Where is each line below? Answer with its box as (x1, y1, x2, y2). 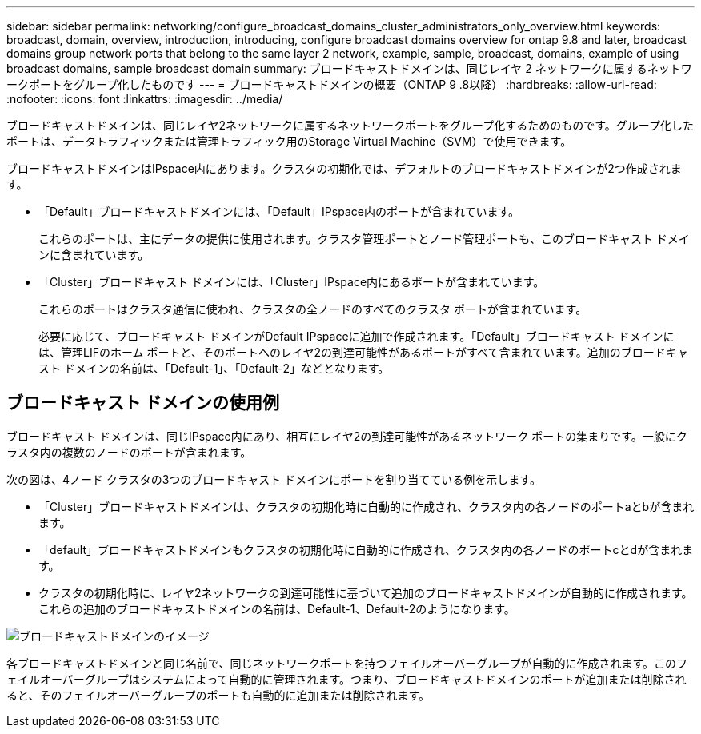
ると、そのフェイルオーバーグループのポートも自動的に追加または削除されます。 (6, 688, 431, 702)
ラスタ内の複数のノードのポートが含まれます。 (6, 445, 252, 459)
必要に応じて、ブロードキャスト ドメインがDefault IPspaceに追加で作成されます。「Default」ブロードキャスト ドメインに (38, 329, 675, 343)
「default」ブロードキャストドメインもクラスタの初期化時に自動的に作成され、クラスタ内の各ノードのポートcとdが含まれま (38, 542, 694, 556)
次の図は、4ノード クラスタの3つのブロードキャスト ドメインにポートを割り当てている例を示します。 (6, 472, 541, 486)
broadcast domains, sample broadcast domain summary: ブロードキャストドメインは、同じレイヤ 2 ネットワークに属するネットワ (6, 62, 692, 75)
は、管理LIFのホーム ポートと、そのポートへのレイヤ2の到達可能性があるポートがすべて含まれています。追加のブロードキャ (38, 345, 688, 359)
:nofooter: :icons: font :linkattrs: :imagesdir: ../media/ (6, 92, 283, 106)
